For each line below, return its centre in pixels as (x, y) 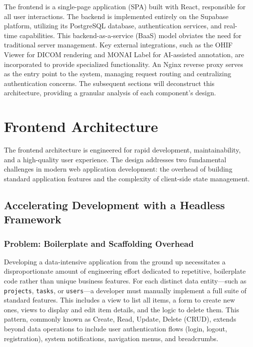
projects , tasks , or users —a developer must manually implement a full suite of (125, 290)
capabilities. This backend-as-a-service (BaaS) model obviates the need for (130, 35)
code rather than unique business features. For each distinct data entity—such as (125, 281)
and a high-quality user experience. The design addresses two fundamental (115, 159)
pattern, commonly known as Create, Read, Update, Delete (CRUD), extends (120, 319)
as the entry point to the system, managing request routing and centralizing (118, 74)
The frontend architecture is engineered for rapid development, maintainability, (122, 150)
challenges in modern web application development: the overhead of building (118, 169)
